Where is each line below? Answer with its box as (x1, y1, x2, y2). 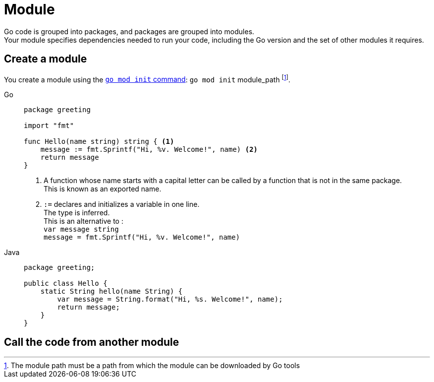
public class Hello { (24, 279, 108, 288)
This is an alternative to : (44, 217, 123, 226)
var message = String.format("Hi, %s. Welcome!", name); (57, 295, 283, 304)
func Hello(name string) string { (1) (24, 137, 174, 146)
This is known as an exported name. (44, 185, 162, 193)
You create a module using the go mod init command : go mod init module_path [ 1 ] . (4, 73, 290, 84)
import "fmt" (24, 122, 74, 130)
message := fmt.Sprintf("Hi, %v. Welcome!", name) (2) (40, 145, 258, 154)
